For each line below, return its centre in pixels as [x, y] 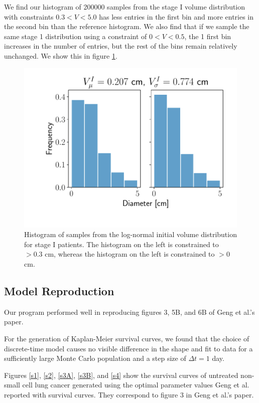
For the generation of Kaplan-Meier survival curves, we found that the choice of [127, 338]
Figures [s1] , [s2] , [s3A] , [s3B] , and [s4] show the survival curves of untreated [121, 375]
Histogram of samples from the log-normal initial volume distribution [131, 234]
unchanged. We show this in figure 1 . [61, 55]
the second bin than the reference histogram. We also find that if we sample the [127, 26]
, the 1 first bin [208, 36]
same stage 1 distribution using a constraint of [76, 36]
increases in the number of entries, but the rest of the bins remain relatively [121, 46]
